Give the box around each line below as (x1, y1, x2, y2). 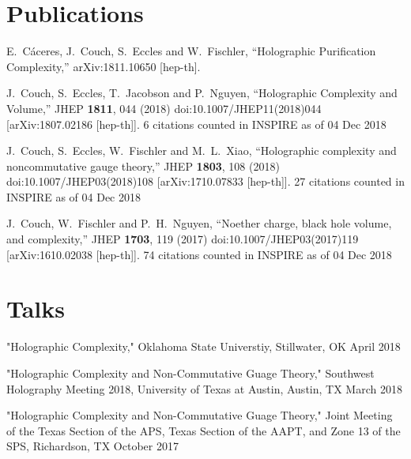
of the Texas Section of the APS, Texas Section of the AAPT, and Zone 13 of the (6, 422, 401, 438)
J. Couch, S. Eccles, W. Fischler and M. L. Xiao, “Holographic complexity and (6, 142, 397, 159)
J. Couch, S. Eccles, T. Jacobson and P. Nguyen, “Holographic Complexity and (6, 85, 398, 101)
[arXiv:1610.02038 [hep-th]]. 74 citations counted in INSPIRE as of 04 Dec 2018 (6, 246, 392, 262)
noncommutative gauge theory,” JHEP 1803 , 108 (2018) (6, 157, 280, 174)
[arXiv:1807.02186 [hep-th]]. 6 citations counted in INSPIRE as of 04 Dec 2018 (6, 115, 386, 132)
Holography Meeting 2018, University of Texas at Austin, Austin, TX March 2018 (6, 380, 402, 397)
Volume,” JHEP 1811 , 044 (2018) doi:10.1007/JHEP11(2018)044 (6, 100, 322, 116)
